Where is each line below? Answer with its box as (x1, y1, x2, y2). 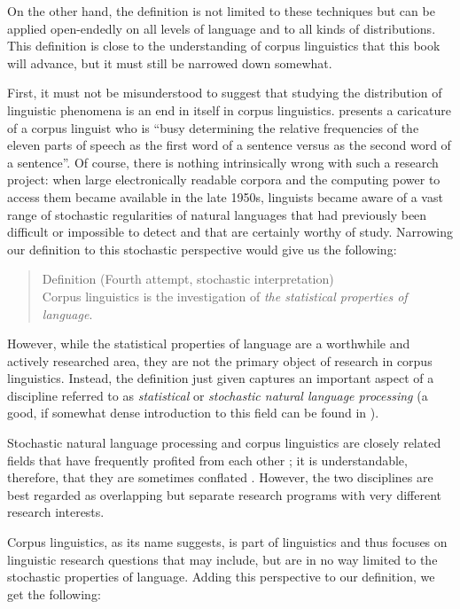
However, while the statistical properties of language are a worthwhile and (7, 334, 410, 353)
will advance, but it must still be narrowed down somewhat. (7, 53, 332, 72)
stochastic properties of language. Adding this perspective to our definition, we (7, 567, 435, 586)
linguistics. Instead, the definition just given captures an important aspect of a (7, 369, 434, 387)
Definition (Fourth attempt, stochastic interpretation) (42, 269, 334, 288)
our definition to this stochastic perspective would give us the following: (7, 239, 397, 258)
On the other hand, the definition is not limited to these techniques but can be (7, 2, 435, 20)
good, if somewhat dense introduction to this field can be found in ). (7, 403, 379, 422)
